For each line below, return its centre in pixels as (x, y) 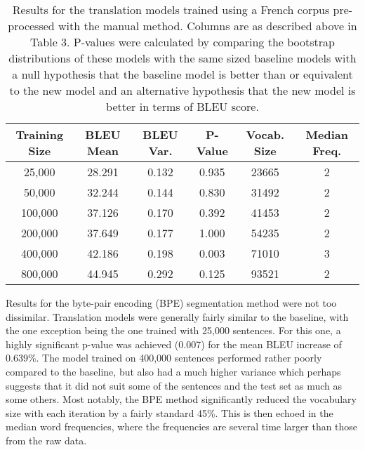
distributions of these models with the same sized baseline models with (182, 58)
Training (40, 134)
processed (31, 26)
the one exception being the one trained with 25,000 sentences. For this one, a (173, 330)
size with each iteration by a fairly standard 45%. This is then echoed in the (170, 412)
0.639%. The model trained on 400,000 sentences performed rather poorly (164, 358)
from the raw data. (46, 440)
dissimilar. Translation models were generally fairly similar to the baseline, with (177, 316)
